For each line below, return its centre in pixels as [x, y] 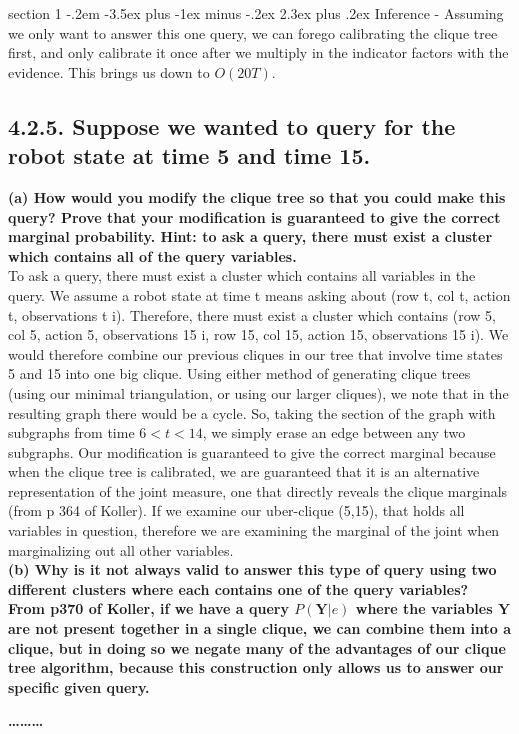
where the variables [424, 608]
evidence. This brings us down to [109, 71]
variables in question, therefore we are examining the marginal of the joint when [254, 530]
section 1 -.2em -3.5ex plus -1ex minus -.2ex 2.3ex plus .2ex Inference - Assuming [256, 13]
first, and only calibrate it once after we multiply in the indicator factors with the [258, 52]
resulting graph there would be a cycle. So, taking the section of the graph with [252, 412]
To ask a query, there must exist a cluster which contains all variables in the [242, 275]
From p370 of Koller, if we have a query [148, 608]
